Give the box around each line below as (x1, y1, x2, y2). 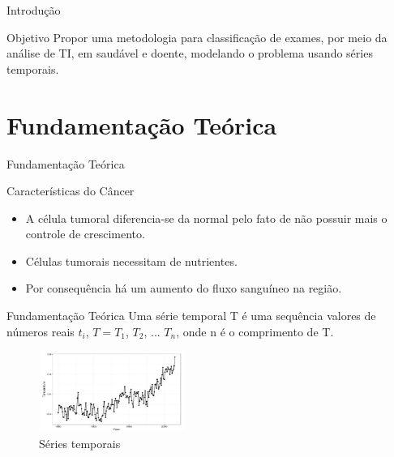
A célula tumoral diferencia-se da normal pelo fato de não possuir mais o (25, 209, 388, 226)
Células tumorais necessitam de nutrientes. (25, 252, 238, 269)
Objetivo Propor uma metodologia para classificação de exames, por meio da (6, 28, 388, 45)
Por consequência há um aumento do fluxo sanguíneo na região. (25, 280, 342, 297)
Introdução (6, 2, 61, 18)
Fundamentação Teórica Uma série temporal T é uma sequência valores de (6, 307, 376, 324)
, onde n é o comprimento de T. (176, 322, 334, 340)
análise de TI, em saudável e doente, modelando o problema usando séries (6, 45, 373, 62)
